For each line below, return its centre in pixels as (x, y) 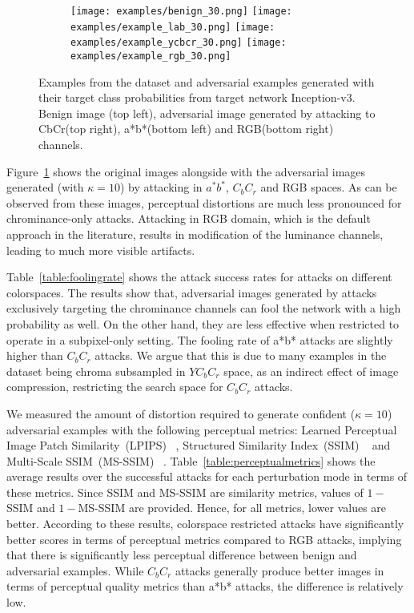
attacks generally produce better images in (279, 570)
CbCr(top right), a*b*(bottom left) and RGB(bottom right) (186, 129)
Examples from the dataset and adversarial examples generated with (207, 81)
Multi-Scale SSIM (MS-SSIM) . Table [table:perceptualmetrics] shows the (191, 460)
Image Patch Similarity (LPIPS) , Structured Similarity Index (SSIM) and (199, 445)
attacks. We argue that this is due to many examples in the (241, 355)
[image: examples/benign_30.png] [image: (181, 11)
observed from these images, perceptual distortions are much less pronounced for (204, 202)
